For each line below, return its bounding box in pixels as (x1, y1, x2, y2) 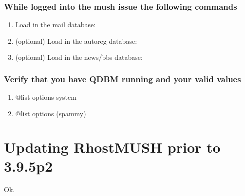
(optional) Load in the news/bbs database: (15, 52, 143, 62)
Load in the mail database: (15, 19, 96, 30)
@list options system (15, 92, 76, 102)
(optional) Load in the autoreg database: (15, 36, 137, 46)
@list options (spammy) (15, 108, 86, 118)
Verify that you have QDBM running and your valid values (4, 72, 241, 85)
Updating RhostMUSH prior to (4, 137, 221, 157)
